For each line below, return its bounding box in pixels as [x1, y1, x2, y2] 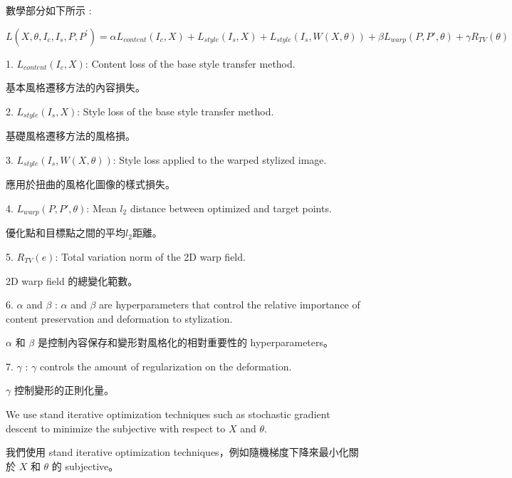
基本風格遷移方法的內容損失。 [6, 80, 145, 95]
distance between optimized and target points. [130, 200, 332, 215]
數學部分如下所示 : [6, 3, 92, 17]
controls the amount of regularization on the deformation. [39, 358, 292, 373]
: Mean [86, 200, 117, 215]
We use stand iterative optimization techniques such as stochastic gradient [6, 407, 330, 422]
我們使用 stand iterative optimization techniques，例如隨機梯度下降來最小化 [6, 445, 349, 459]
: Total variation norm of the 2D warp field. [55, 249, 246, 264]
